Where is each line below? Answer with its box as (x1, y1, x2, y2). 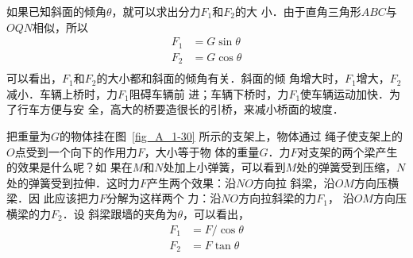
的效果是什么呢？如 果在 (6, 159, 133, 175)
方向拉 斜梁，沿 (253, 174, 335, 191)
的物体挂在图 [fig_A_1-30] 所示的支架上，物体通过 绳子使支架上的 (60, 127, 403, 144)
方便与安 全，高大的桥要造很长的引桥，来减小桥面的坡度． (39, 101, 344, 117)
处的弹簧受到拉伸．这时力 (6, 174, 140, 191)
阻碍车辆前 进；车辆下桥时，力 (129, 85, 289, 102)
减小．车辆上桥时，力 (6, 85, 118, 102)
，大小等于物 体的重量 (144, 143, 260, 160)
